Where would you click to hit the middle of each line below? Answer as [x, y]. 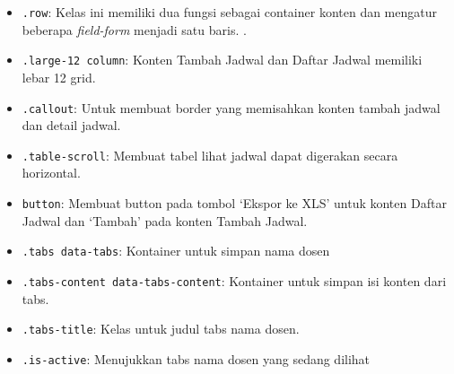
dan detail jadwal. [71, 125]
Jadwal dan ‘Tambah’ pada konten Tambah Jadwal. [165, 220]
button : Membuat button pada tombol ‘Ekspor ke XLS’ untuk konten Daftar [234, 203]
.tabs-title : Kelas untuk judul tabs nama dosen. [161, 329]
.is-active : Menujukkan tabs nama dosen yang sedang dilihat [196, 358]
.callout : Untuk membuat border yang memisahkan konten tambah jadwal [231, 107]
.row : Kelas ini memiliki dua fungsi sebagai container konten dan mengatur [229, 12]
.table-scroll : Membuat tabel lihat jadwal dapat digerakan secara [210, 155]
